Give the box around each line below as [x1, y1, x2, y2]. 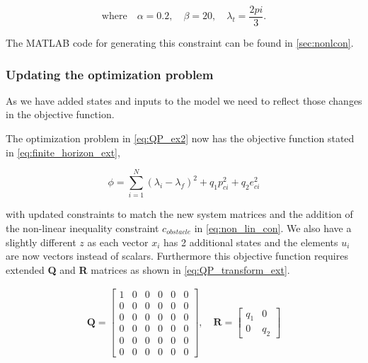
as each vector [87, 234, 149, 249]
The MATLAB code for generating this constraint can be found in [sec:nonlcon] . [6, 35, 354, 50]
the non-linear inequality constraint [6, 220, 159, 235]
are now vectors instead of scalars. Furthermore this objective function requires [6, 248, 348, 263]
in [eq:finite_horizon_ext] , [6, 144, 120, 159]
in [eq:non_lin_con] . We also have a [194, 220, 352, 235]
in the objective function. [6, 107, 115, 122]
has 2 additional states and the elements [163, 234, 338, 249]
